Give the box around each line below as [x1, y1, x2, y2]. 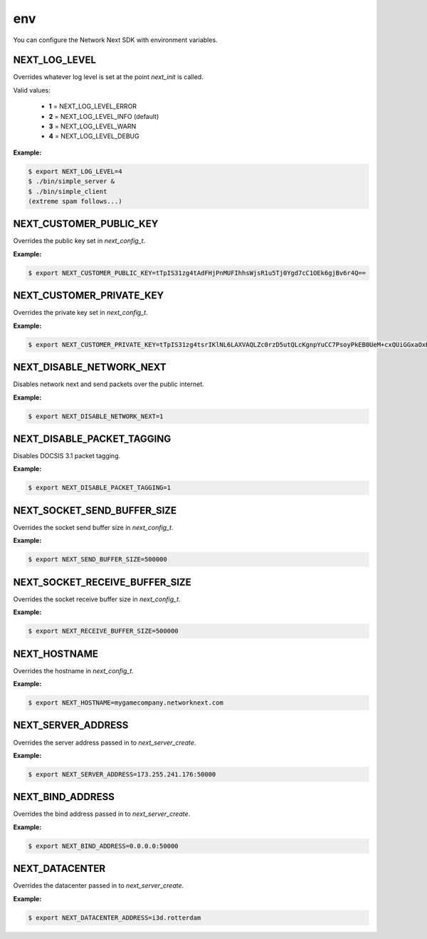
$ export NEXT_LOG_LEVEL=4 [28, 167, 122, 175]
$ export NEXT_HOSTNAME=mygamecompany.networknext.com [28, 699, 223, 707]
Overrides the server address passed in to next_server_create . [13, 738, 196, 747]
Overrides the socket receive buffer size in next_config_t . [13, 595, 181, 603]
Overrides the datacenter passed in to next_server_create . [13, 881, 184, 890]
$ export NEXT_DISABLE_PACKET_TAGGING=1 [28, 484, 171, 492]
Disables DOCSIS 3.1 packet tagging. [13, 452, 121, 460]
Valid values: [13, 85, 51, 94]
